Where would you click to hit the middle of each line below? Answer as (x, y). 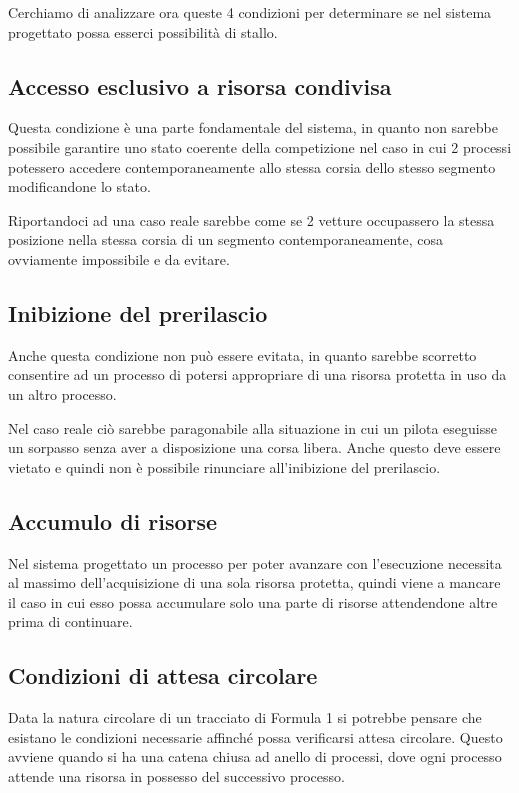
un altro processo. (62, 393)
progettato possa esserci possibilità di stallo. (143, 31)
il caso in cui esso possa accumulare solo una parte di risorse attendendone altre (253, 601)
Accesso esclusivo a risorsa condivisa (200, 85)
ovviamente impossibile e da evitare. (119, 258)
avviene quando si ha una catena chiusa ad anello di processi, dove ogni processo (255, 756)
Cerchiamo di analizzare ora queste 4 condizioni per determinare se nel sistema (250, 12)
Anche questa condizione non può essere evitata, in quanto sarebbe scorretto (242, 354)
